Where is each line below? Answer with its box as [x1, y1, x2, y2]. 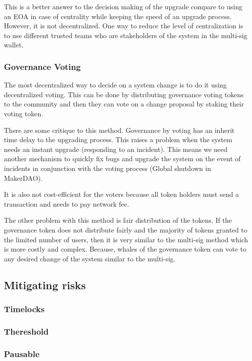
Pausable [4, 347, 40, 360]
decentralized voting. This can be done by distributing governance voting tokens [4, 89, 244, 99]
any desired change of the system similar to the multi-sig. [4, 253, 176, 263]
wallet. [4, 40, 24, 50]
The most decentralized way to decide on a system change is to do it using [4, 80, 227, 90]
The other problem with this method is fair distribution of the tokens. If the [4, 215, 232, 225]
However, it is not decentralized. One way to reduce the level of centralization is [4, 21, 243, 31]
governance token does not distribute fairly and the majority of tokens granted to [4, 224, 248, 234]
